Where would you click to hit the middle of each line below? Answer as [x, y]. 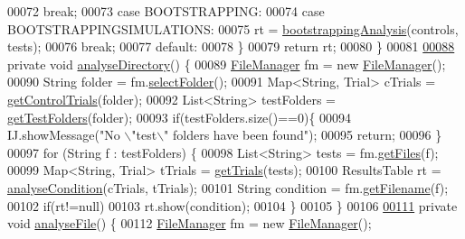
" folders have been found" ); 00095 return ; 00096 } [303, 135]
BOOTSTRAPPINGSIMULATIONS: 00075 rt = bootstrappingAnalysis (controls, [233, 28]
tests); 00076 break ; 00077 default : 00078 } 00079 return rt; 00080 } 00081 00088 [231, 46]
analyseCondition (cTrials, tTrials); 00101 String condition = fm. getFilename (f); [228, 187]
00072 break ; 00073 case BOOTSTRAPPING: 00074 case [166, 11]
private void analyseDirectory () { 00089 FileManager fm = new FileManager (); [227, 64]
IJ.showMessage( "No [64, 135]
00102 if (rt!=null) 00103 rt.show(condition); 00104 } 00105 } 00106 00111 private [232, 205]
